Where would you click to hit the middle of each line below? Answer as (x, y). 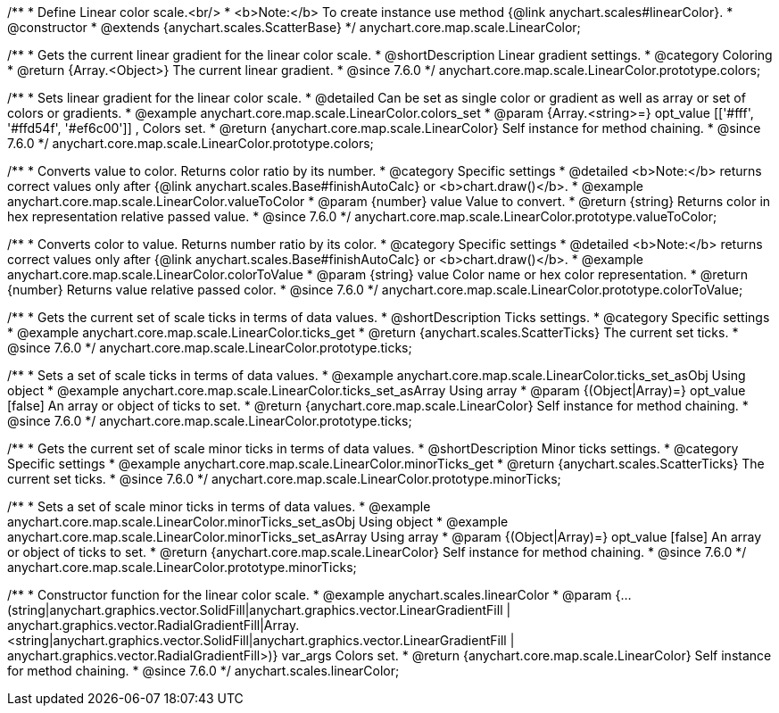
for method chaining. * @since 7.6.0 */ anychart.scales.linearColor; (203, 671)
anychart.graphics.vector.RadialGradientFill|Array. (153, 625)
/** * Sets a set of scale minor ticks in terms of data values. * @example (219, 506)
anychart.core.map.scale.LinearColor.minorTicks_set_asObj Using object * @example (258, 522)
